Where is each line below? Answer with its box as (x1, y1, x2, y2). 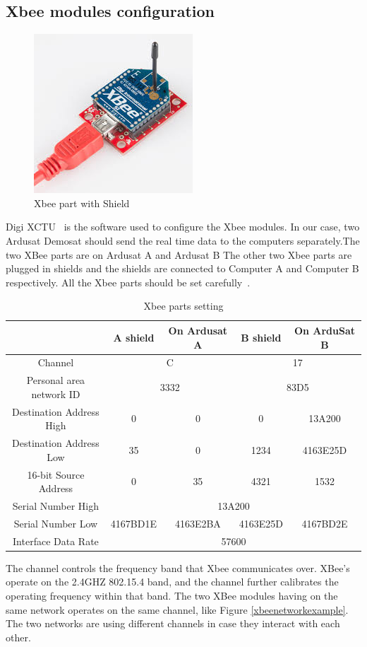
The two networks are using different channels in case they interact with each (6, 616, 340, 631)
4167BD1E (110, 515, 157, 530)
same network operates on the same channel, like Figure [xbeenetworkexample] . (6, 602, 349, 617)
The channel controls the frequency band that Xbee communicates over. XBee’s (6, 560, 350, 575)
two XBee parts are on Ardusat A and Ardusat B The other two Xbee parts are (6, 247, 352, 262)
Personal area (26, 373, 85, 387)
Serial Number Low (13, 515, 98, 530)
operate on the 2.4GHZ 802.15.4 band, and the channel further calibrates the (6, 574, 339, 589)
